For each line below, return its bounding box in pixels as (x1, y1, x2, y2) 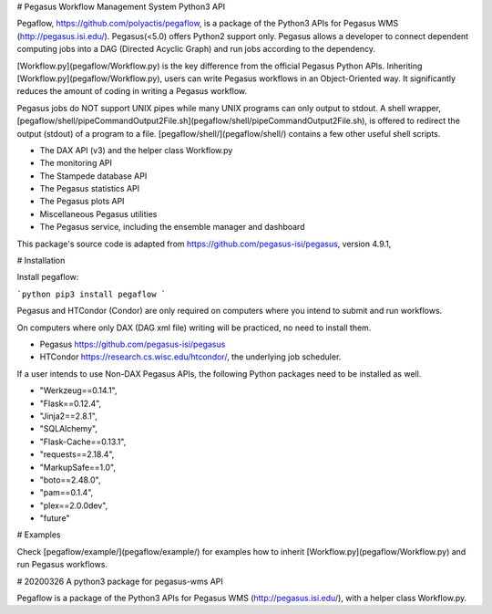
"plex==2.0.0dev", (39, 500, 108, 511)
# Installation (16, 255, 66, 266)
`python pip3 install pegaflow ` (16, 288, 167, 299)
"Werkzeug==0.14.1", (39, 385, 118, 396)
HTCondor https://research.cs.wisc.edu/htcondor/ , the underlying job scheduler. (39, 351, 342, 362)
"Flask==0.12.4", (39, 398, 102, 409)
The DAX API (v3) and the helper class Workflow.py (39, 144, 233, 155)
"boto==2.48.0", (39, 474, 101, 485)
